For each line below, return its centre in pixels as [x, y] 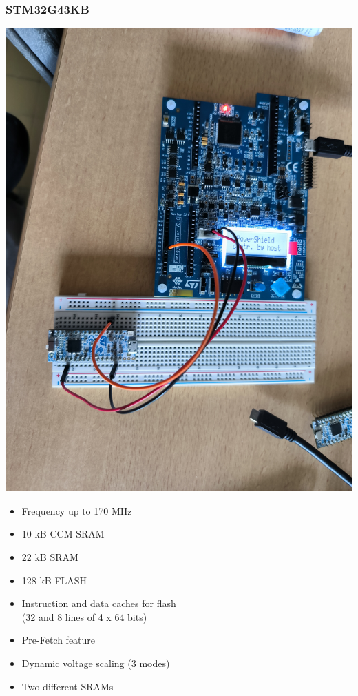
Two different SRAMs [67, 686]
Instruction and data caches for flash [99, 603]
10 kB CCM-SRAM [63, 534]
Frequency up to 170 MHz [77, 510]
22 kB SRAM [50, 557]
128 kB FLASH [54, 580]
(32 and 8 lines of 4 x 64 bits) [84, 616]
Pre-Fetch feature [59, 640]
